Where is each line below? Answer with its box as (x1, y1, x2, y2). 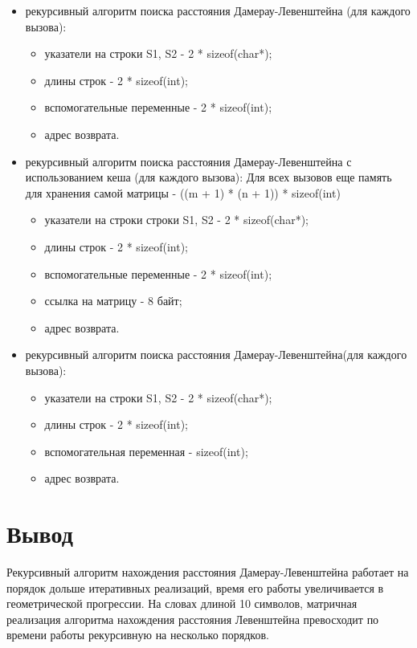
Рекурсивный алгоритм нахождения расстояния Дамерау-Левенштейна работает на (6, 564, 409, 580)
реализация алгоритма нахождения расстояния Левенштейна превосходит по (6, 610, 379, 627)
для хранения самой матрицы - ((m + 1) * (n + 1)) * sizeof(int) (25, 184, 341, 201)
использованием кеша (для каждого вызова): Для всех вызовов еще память (25, 169, 392, 185)
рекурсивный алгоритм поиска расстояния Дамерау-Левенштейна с (25, 153, 352, 169)
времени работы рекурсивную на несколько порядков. (6, 626, 269, 643)
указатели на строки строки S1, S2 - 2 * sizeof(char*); (44, 211, 309, 228)
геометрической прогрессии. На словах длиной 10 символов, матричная (6, 595, 358, 612)
